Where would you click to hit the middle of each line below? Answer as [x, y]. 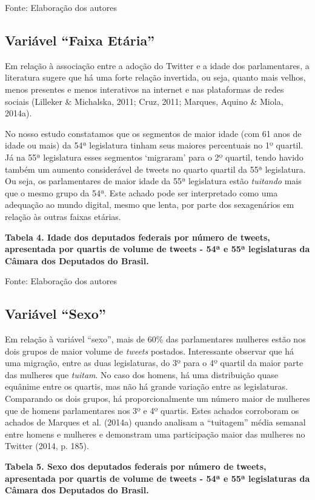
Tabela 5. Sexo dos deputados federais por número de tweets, [136, 466]
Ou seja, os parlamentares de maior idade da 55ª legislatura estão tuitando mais [153, 181]
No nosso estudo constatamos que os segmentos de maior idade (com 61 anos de [153, 133]
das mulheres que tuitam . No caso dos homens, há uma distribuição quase [141, 374]
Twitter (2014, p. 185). [47, 446]
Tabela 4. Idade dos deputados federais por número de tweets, [138, 237]
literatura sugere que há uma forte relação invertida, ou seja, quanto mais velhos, [155, 77]
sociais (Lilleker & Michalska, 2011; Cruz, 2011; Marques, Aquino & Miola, [144, 101]
